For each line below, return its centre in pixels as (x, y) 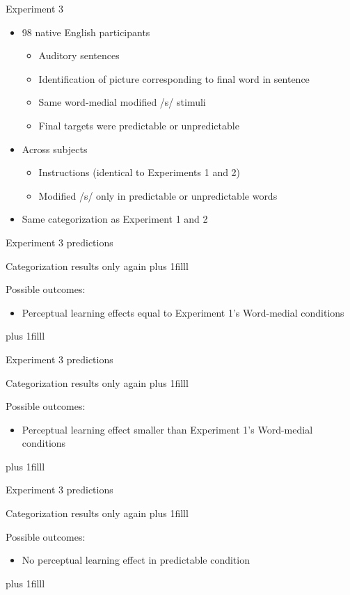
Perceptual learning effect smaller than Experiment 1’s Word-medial (167, 429)
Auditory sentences (79, 55)
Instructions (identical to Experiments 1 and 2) (140, 172)
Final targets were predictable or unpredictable (139, 125)
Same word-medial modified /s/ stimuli (122, 102)
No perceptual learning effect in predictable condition (136, 560)
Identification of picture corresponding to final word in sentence (174, 78)
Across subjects (55, 149)
